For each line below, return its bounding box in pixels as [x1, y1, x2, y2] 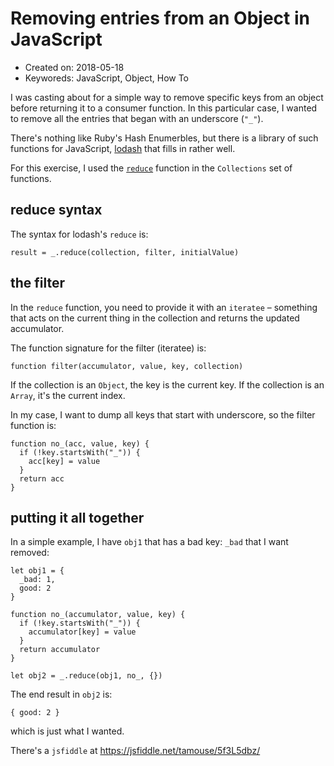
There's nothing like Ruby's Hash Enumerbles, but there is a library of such [10, 132, 319, 144]
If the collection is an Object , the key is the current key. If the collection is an [10, 378, 325, 391]
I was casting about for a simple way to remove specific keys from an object [10, 91, 324, 103]
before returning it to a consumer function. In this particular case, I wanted [10, 102, 318, 114]
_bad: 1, [19, 575, 56, 585]
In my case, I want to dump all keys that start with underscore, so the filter [10, 408, 316, 421]
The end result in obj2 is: [10, 688, 113, 701]
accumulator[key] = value [28, 627, 137, 637]
